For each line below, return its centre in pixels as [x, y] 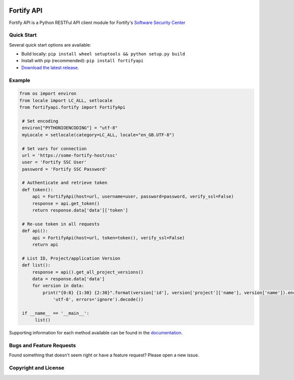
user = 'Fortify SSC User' [54, 162]
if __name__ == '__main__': [56, 313]
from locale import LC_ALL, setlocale [66, 100]
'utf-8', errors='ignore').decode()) [98, 300]
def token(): [38, 190]
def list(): [37, 265]
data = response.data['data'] [68, 279]
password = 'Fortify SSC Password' [65, 169]
